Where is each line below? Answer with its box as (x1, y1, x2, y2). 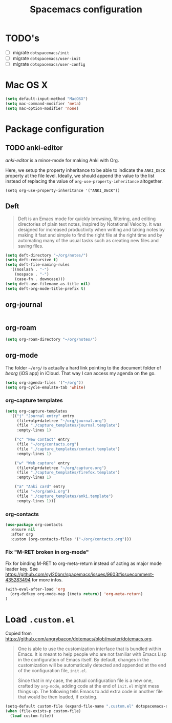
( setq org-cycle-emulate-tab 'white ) (5, 385, 86, 390)
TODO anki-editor (5, 144, 63, 152)
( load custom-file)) (10, 713, 54, 719)
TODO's (5, 32, 40, 44)
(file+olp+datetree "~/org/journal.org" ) (16, 418, 106, 423)
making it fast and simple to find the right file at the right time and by (17, 232, 163, 238)
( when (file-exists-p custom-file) (5, 709, 81, 714)
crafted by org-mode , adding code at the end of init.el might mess (17, 683, 160, 689)
